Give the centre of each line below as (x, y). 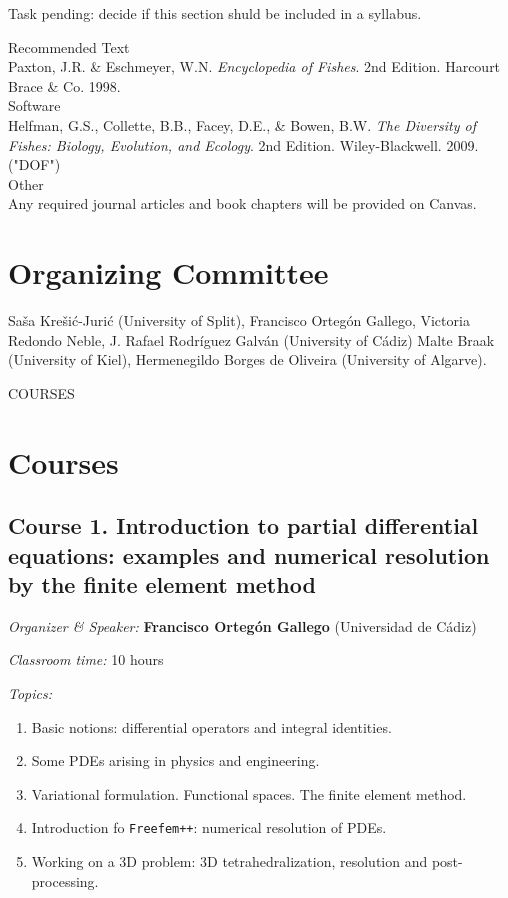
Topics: (30, 692)
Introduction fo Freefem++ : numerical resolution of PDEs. (209, 827)
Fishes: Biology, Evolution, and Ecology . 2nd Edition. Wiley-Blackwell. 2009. (243, 144)
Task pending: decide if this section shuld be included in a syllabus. (215, 13)
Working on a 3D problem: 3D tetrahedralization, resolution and (229, 861)
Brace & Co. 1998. (64, 85)
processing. (65, 880)
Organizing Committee (168, 272)
